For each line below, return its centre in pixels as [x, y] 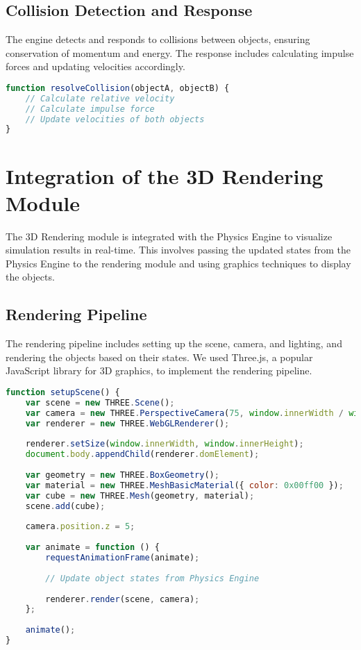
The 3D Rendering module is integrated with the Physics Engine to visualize [169, 236]
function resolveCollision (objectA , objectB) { [118, 88]
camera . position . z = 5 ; [80, 527]
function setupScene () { [63, 393]
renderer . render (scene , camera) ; [123, 599]
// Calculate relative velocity [100, 98]
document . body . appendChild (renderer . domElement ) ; [142, 455]
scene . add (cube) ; [65, 506]
